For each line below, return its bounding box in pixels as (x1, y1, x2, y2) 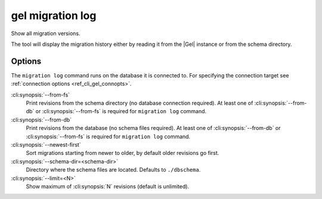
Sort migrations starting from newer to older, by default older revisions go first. (26, 150, 219, 157)
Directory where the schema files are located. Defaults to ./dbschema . (26, 166, 201, 173)
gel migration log (11, 9, 97, 22)
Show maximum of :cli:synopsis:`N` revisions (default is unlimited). (26, 182, 190, 190)
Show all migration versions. (11, 30, 80, 37)
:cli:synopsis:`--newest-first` (11, 141, 81, 148)
